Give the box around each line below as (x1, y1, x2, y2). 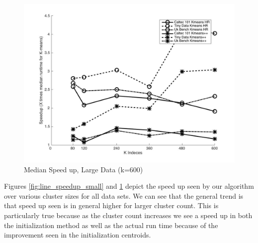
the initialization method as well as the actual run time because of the (4, 220, 218, 230)
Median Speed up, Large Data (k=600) (24, 164, 143, 174)
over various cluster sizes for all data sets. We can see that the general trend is (4, 190, 244, 201)
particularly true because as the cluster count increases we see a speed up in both (4, 210, 253, 220)
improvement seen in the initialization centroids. (4, 230, 151, 240)
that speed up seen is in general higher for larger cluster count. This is (4, 200, 219, 211)
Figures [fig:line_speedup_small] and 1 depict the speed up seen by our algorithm (4, 181, 254, 191)
